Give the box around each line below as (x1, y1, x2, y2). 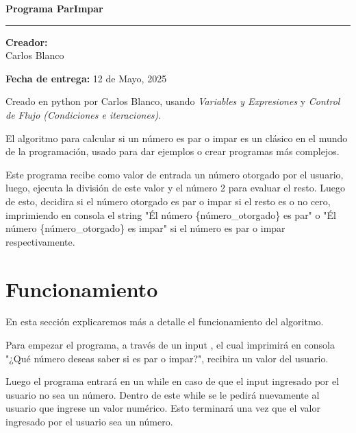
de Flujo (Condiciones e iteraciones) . (5, 107, 162, 121)
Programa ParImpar (5, 1, 103, 15)
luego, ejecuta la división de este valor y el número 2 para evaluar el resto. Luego (5, 180, 346, 195)
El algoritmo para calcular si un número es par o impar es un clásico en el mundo (5, 130, 348, 145)
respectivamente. (5, 234, 75, 248)
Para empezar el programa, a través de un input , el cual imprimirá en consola (5, 338, 335, 352)
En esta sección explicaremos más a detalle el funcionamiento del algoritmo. (5, 314, 324, 329)
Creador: (5, 34, 48, 49)
